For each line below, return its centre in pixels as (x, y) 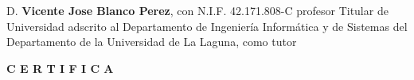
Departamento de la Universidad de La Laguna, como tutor (152, 42)
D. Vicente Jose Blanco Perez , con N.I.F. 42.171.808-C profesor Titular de (197, 10)
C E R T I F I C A (60, 68)
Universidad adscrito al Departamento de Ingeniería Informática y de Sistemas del (207, 26)
